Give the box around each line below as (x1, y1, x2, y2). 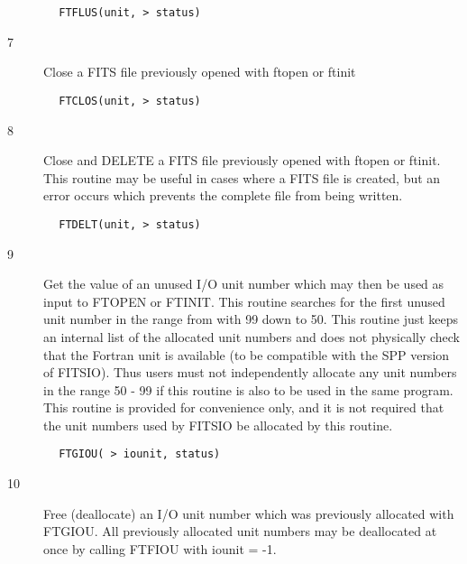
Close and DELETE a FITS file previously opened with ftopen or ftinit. (43, 151, 441, 170)
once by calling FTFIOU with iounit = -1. (43, 539, 277, 558)
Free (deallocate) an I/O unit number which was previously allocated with (43, 504, 454, 522)
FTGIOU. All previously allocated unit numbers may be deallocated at (43, 522, 437, 541)
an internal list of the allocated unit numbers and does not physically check (43, 327, 461, 346)
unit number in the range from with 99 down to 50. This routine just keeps (43, 310, 459, 328)
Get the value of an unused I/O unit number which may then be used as (43, 274, 444, 293)
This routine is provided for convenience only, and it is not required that (43, 398, 444, 417)
